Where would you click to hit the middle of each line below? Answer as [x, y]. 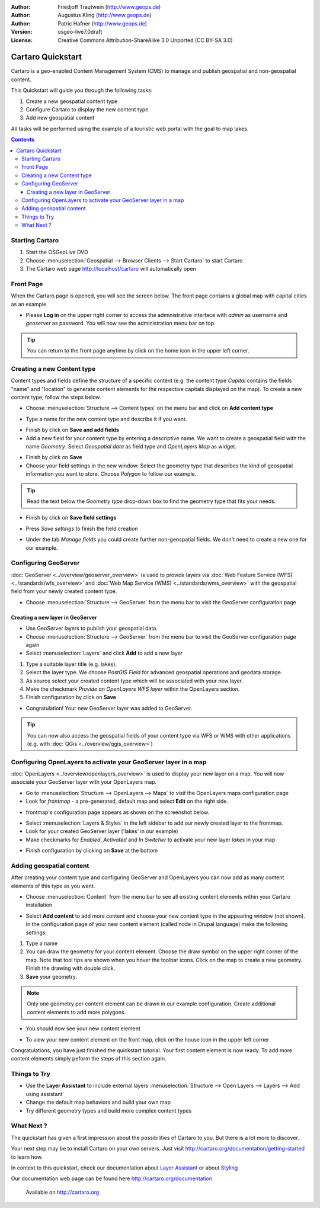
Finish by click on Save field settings [71, 518]
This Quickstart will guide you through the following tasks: [82, 90]
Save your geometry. [51, 976]
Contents [23, 140]
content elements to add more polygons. [76, 1012]
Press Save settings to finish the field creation [82, 528]
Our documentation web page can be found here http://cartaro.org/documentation [112, 1178]
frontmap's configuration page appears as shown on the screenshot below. [118, 812]
